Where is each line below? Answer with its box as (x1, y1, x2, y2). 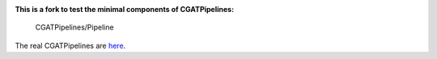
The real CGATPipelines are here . (15, 41, 126, 50)
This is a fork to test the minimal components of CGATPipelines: (15, 5, 235, 14)
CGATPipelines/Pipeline (35, 22, 114, 32)
